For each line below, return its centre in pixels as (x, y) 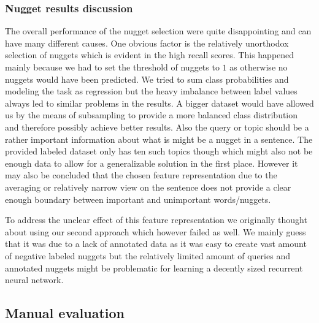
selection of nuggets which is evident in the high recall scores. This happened (150, 55)
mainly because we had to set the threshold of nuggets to (112, 67)
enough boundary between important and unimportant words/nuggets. (138, 199)
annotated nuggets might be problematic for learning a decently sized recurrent (154, 268)
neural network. (34, 280)
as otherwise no (259, 67)
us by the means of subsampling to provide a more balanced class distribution (152, 115)
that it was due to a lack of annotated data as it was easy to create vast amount (156, 244)
